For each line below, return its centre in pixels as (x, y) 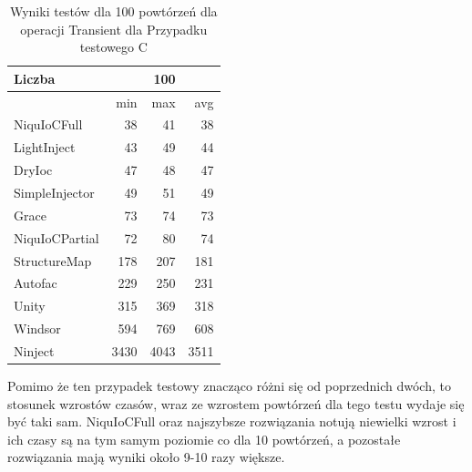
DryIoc (33, 170)
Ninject (34, 350)
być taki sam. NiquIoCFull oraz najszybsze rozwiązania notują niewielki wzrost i (232, 421)
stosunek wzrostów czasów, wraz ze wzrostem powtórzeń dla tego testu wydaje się (236, 403)
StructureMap (53, 260)
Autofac (36, 283)
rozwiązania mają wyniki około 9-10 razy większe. (146, 457)
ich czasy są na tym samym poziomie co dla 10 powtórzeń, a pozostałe (204, 439)
